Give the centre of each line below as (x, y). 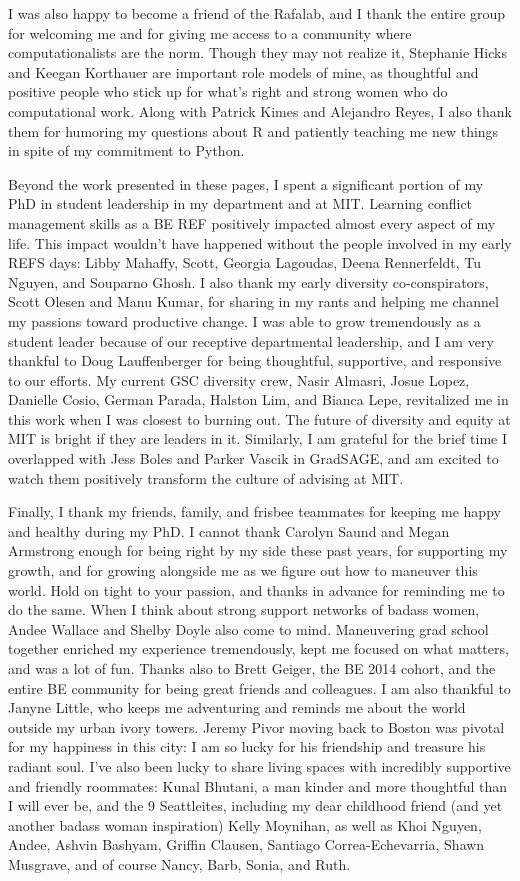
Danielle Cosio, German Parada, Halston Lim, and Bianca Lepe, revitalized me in (258, 399)
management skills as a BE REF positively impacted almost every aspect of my (252, 222)
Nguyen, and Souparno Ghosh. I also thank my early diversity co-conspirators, (248, 281)
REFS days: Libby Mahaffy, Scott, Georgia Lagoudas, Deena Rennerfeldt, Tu (245, 262)
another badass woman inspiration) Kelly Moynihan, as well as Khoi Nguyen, (245, 824)
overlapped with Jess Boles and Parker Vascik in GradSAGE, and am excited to (253, 458)
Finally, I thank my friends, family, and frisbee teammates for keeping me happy (254, 511)
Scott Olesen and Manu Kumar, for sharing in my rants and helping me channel (253, 301)
